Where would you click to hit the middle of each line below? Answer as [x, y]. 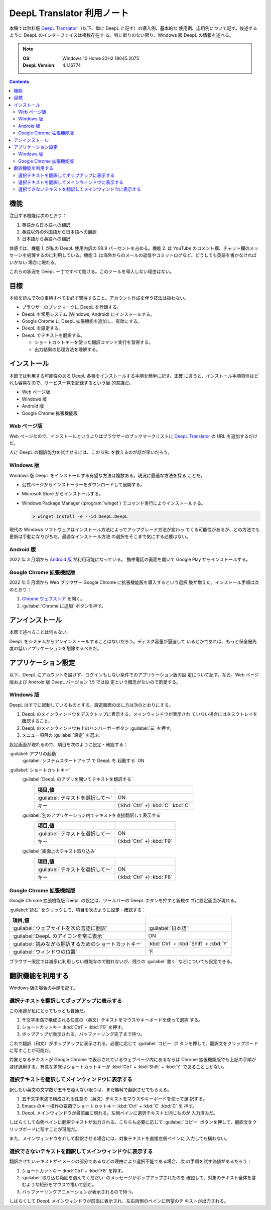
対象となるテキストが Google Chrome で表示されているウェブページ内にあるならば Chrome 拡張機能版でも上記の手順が [133, 1060]
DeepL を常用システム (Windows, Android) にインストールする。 [88, 314]
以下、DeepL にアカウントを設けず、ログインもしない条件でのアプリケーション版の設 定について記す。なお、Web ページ [134, 675]
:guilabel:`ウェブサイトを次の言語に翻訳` [60, 928]
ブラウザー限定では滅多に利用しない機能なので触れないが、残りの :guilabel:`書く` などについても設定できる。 [122, 961]
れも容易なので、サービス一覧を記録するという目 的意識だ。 [71, 383]
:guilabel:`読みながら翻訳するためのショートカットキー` [78, 944]
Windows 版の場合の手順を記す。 [43, 988]
